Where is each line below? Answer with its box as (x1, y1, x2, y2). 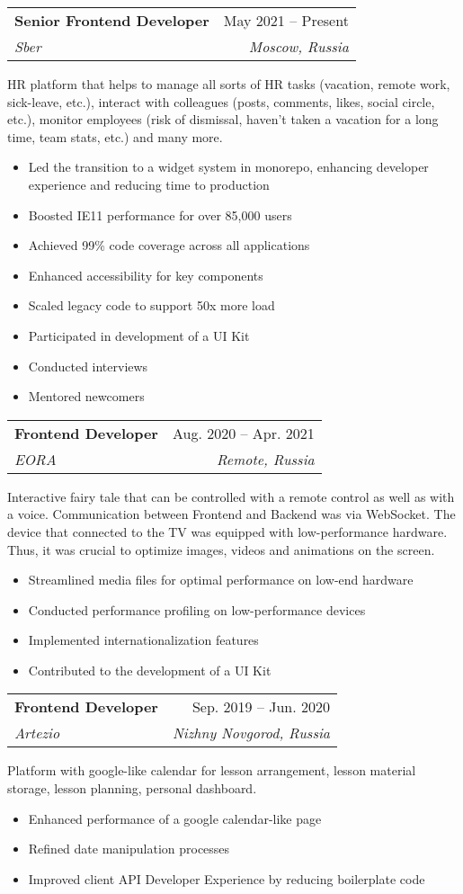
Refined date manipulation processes (28, 839, 230, 858)
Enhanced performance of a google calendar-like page (28, 809, 322, 827)
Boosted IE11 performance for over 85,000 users (28, 205, 292, 224)
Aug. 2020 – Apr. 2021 (172, 422, 315, 443)
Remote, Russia (216, 448, 315, 469)
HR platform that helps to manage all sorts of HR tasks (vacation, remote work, (7, 75, 450, 93)
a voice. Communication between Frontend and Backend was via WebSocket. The (7, 505, 456, 523)
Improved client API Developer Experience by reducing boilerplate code (28, 869, 425, 888)
